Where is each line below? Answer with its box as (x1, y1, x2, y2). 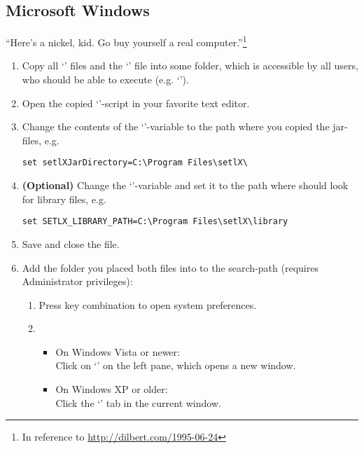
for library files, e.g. (22, 191, 106, 206)
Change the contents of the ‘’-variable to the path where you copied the (22, 119, 330, 134)
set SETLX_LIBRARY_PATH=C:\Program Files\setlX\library (22, 216, 288, 227)
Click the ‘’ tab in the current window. (55, 395, 221, 410)
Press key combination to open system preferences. (38, 297, 257, 312)
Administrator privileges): (22, 274, 133, 289)
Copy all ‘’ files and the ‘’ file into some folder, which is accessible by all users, (22, 58, 358, 73)
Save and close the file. (22, 236, 120, 251)
